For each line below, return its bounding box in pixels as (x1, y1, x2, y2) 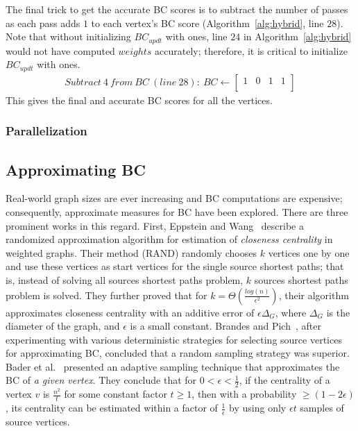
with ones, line (165, 29, 228, 44)
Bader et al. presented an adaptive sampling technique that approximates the (6, 359, 340, 373)
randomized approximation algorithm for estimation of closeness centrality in (6, 232, 333, 246)
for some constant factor (64, 387, 167, 401)
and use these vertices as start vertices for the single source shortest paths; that (6, 259, 344, 273)
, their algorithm (278, 287, 349, 302)
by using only (229, 400, 287, 415)
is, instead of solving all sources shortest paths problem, (6, 272, 244, 287)
